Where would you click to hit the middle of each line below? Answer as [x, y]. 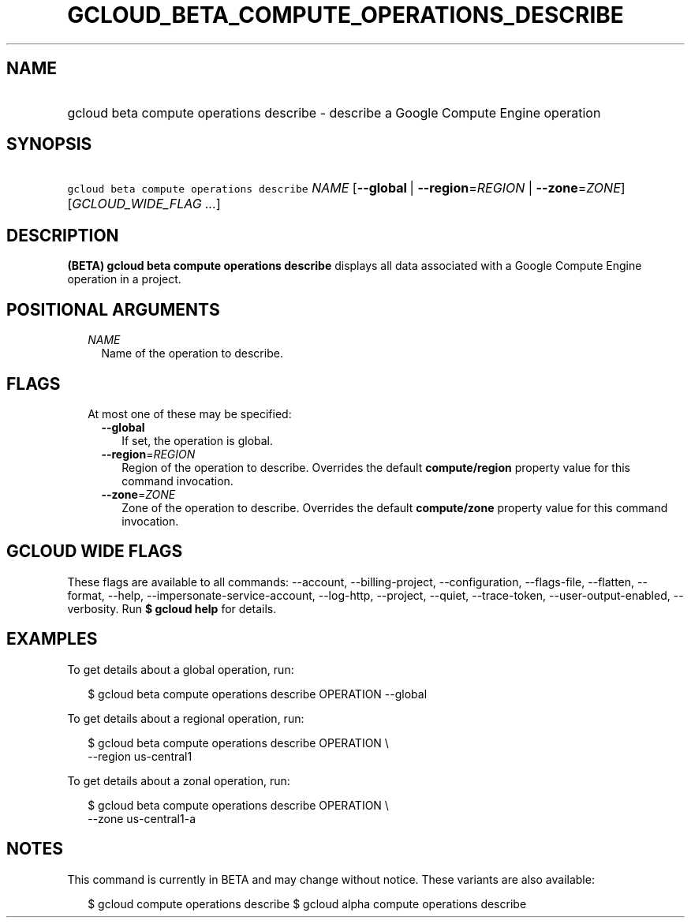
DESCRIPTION [63, 235]
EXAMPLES [52, 639]
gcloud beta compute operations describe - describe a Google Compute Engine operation [334, 112]
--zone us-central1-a [142, 818]
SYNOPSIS [49, 144]
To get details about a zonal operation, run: [179, 780]
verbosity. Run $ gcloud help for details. [172, 608]
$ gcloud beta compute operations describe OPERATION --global [258, 694]
